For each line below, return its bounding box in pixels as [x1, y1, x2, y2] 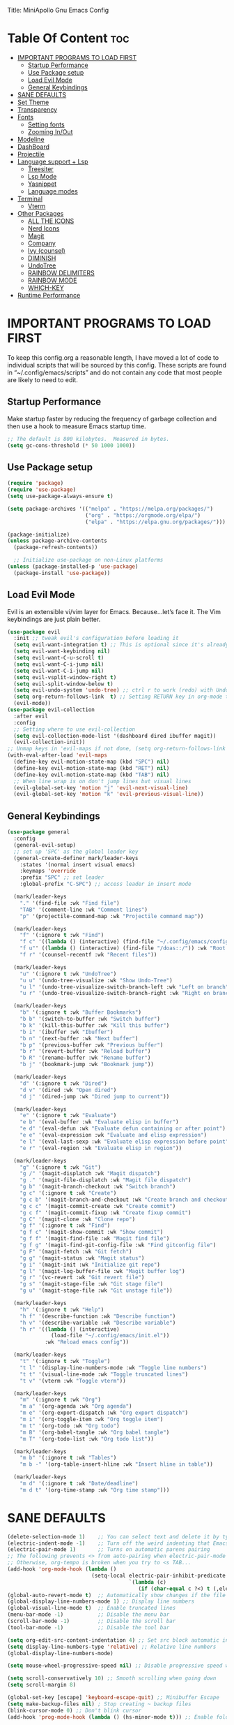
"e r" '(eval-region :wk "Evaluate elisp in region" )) [19, 1144, 182, 1151]
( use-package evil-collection [7, 706, 95, 713]
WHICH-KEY [27, 283, 64, 292]
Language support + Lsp [17, 157, 88, 166]
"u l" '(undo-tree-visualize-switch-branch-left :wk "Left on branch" [19, 983, 229, 991]
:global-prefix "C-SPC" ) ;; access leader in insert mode [19, 880, 192, 888]
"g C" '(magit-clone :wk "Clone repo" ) [19, 1216, 136, 1223]
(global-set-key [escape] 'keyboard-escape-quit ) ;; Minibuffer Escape [7, 1694, 219, 1701]
